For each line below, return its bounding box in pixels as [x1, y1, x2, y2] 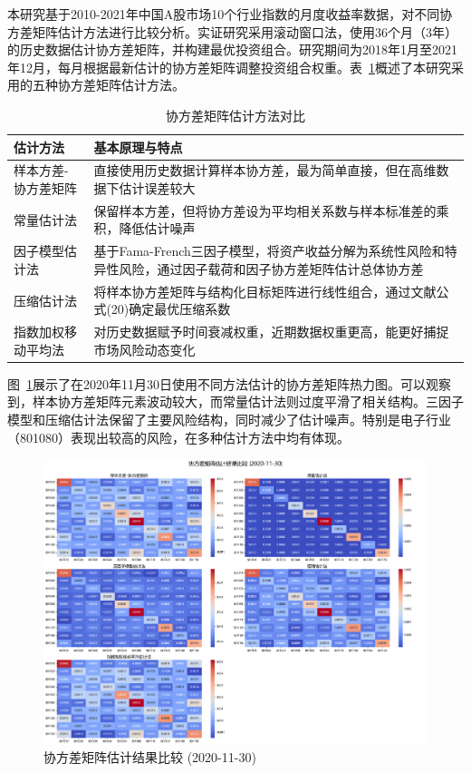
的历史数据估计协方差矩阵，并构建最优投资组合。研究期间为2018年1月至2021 [7, 40, 457, 59]
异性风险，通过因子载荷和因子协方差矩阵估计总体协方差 [93, 259, 424, 278]
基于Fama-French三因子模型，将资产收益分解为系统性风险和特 [93, 241, 457, 260]
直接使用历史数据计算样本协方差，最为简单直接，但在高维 [93, 161, 437, 180]
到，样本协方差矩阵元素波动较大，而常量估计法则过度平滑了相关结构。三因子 [7, 392, 464, 411]
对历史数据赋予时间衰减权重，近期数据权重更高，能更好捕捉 [93, 322, 449, 341]
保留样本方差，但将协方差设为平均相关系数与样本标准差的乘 [93, 201, 449, 220]
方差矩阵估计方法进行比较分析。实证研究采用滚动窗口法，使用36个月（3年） [7, 22, 457, 41]
